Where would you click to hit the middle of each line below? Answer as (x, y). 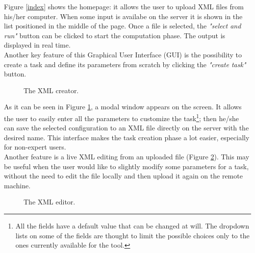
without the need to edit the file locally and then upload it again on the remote (123, 176)
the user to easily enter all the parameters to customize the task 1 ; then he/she (121, 117)
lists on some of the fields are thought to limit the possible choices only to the (132, 235)
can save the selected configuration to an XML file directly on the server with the (127, 128)
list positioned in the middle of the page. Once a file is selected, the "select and (123, 26)
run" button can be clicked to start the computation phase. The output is (115, 35)
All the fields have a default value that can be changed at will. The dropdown (132, 225)
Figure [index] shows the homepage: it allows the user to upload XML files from (124, 6)
